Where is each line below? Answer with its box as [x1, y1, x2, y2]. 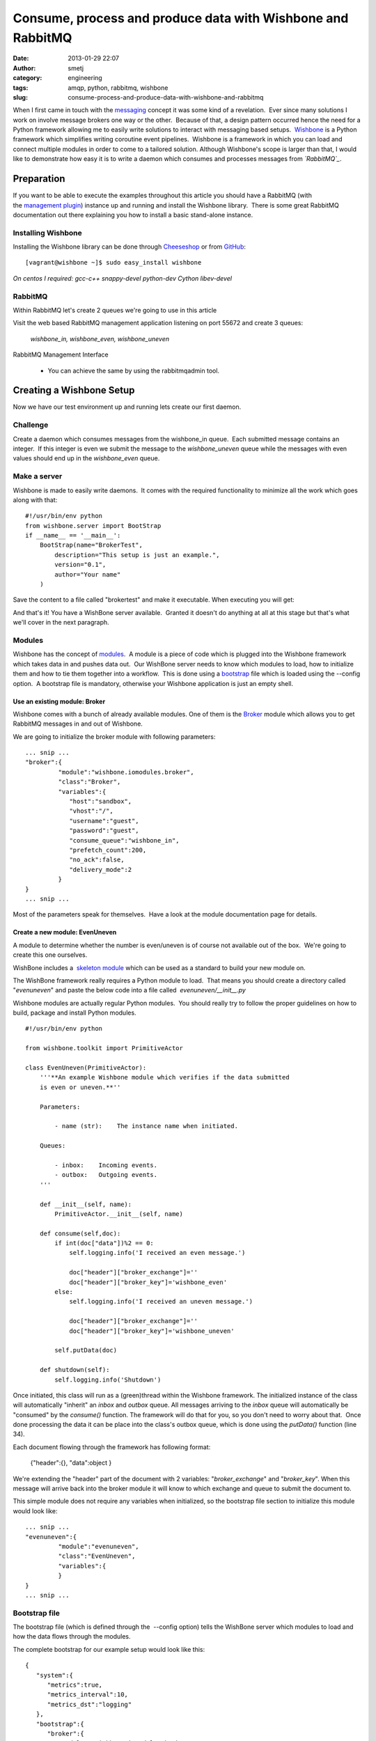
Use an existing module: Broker [13, 697, 106, 705]
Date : [13, 54, 29, 63]
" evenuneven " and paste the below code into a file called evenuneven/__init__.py [13, 986, 246, 994]
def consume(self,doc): [39, 1229, 121, 1238]
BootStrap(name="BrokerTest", [39, 541, 143, 549]
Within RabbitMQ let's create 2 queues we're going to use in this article [13, 306, 217, 314]
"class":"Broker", [58, 778, 121, 786]
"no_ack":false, [69, 856, 125, 864]
